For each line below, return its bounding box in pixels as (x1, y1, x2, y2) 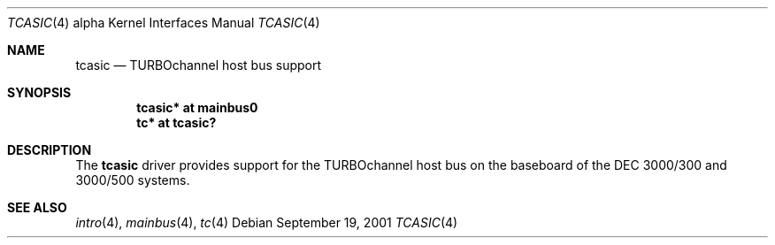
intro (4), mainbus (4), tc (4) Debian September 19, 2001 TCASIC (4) (75, 215, 458, 230)
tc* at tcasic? (136, 115, 217, 130)
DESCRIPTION (7, 142, 92, 157)
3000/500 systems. (75, 172, 190, 188)
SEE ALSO (7, 200, 67, 215)
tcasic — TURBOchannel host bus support (75, 57, 322, 73)
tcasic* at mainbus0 (136, 100, 258, 115)
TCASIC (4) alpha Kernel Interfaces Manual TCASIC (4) (7, 15, 320, 30)
